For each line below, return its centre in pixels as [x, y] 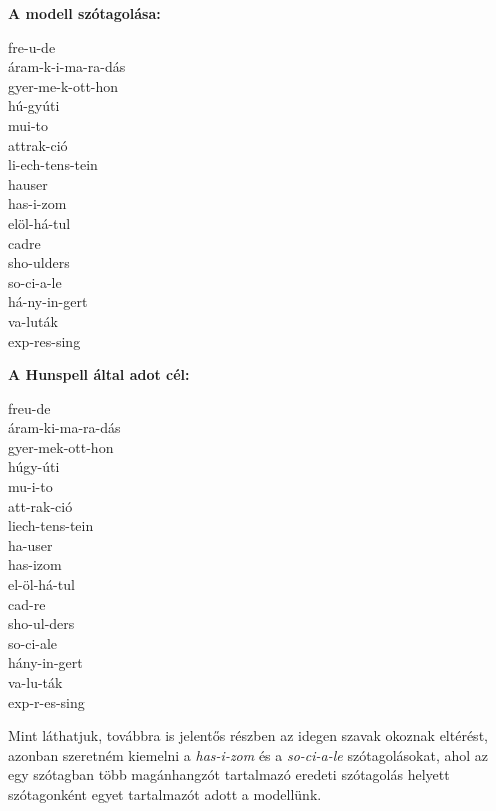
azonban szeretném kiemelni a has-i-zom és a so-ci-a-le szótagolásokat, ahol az [248, 754]
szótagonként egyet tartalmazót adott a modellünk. [165, 793]
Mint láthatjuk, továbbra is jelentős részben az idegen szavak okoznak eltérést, [248, 735]
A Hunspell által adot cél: [99, 374]
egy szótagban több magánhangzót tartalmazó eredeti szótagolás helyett [229, 774]
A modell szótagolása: [84, 13]
